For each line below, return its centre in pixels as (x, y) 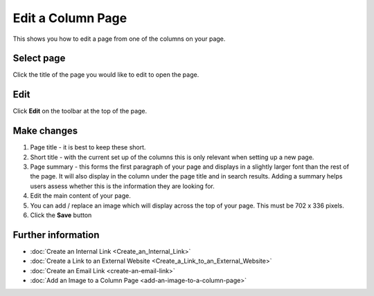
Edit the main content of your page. (80, 196)
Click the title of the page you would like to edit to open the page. (106, 75)
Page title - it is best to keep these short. (88, 147)
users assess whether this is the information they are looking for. (122, 186)
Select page (39, 58)
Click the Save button (61, 215)
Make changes (45, 131)
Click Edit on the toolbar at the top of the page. (80, 111)
